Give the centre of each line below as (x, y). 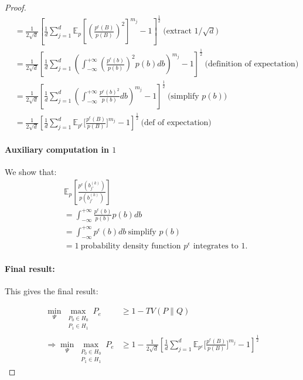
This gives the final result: (52, 291)
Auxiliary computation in (57, 149)
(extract (177, 31)
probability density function (131, 246)
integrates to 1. (220, 246)
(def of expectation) (176, 123)
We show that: (31, 171)
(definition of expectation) (252, 64)
